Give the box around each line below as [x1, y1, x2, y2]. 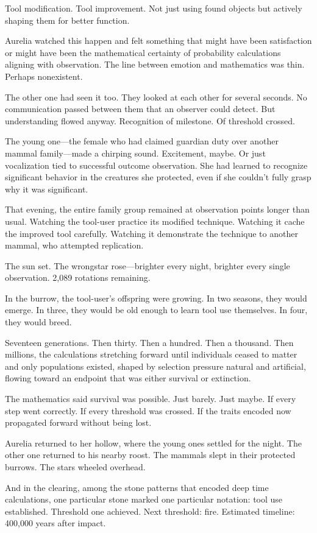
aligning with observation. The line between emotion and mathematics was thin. [5, 58, 305, 71]
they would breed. [5, 316, 72, 328]
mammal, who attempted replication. [5, 239, 144, 252]
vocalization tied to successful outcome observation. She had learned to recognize [5, 158, 308, 171]
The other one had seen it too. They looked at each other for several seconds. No [5, 90, 307, 103]
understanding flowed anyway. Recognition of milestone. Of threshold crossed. [5, 114, 295, 127]
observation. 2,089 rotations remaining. [5, 271, 151, 284]
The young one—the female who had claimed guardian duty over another [5, 135, 279, 147]
